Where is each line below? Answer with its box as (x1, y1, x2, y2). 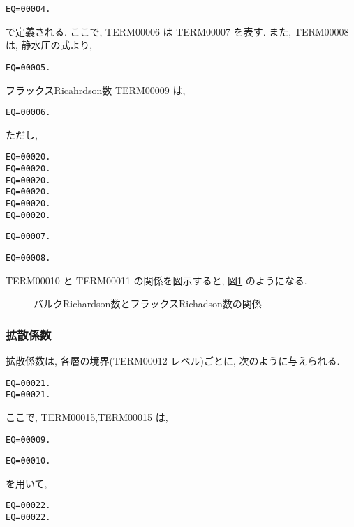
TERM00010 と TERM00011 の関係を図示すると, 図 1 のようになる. (6, 273, 307, 287)
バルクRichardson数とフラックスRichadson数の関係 (34, 296, 262, 311)
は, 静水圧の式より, (6, 38, 93, 52)
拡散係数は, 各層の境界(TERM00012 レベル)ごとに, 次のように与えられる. (6, 353, 340, 367)
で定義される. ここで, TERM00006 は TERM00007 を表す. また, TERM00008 (6, 24, 349, 38)
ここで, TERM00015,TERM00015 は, (6, 409, 168, 424)
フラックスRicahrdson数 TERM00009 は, (6, 82, 186, 97)
